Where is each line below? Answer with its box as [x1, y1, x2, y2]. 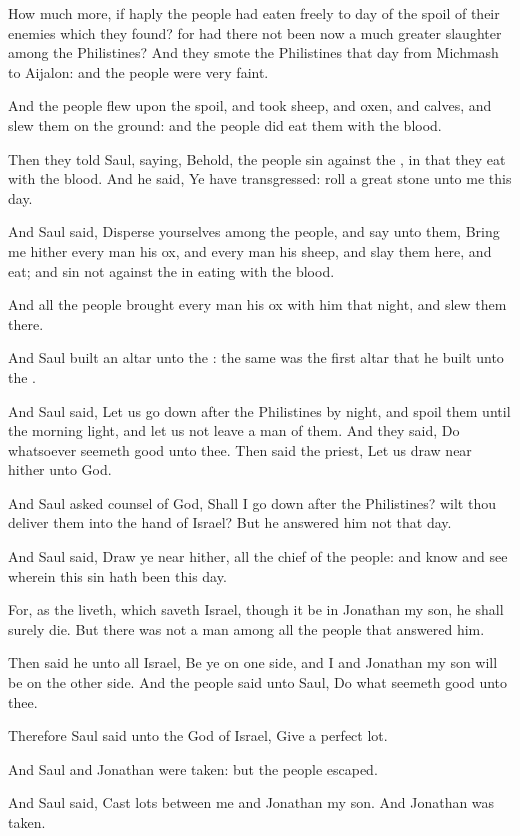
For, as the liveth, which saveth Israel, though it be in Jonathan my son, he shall [8, 599, 504, 620]
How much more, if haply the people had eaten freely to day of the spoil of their [8, 3, 500, 23]
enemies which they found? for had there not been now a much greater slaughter [8, 22, 502, 43]
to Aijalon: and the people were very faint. [8, 61, 269, 82]
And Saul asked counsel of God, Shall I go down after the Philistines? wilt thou [8, 492, 496, 513]
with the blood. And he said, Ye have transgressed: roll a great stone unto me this [8, 168, 512, 189]
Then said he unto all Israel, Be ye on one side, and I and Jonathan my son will [8, 652, 498, 673]
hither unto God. [8, 459, 112, 480]
